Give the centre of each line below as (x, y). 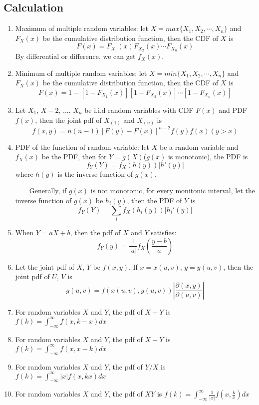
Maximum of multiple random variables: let (82, 28)
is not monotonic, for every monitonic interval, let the (173, 191)
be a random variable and (199, 147)
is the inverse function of (95, 174)
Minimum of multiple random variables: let (81, 73)
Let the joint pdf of (45, 266)
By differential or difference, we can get (75, 56)
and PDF (233, 110)
